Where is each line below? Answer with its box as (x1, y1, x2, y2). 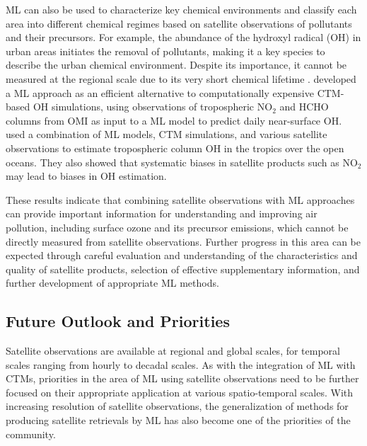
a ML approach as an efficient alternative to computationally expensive (6, 85, 314, 100)
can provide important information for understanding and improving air (6, 206, 318, 221)
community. (6, 426, 56, 441)
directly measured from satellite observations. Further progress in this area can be (6, 234, 361, 248)
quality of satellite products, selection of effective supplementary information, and (6, 261, 360, 276)
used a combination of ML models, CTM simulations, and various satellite (6, 127, 327, 142)
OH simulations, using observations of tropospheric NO (33, 99, 273, 114)
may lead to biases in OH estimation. (6, 168, 167, 183)
